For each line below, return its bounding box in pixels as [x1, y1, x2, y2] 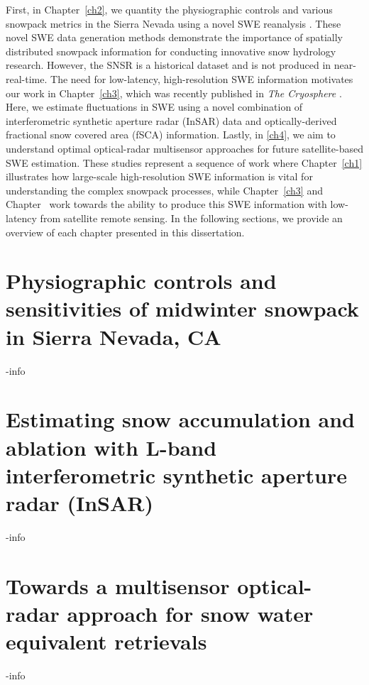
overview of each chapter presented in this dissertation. [6, 224, 245, 239]
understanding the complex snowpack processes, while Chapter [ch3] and [6, 182, 323, 197]
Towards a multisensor [6, 571, 230, 600]
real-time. [6, 71, 48, 86]
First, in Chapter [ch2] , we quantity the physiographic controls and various [6, 2, 333, 16]
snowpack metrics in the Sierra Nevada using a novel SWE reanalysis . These [6, 16, 341, 31]
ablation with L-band [6, 432, 217, 461]
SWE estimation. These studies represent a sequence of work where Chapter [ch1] [6, 155, 363, 170]
